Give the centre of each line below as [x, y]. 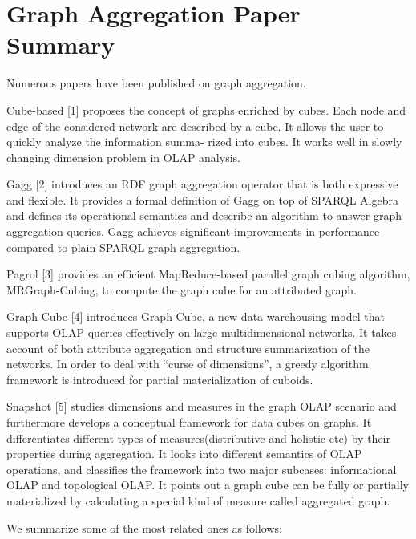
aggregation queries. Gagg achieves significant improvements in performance [193, 231]
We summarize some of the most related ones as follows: [144, 527]
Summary [61, 45]
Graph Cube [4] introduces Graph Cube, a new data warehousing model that [196, 316]
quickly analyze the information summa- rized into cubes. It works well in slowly [204, 142]
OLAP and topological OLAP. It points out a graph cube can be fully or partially [208, 485]
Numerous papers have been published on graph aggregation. [156, 83]
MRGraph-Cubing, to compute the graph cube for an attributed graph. [182, 289]
